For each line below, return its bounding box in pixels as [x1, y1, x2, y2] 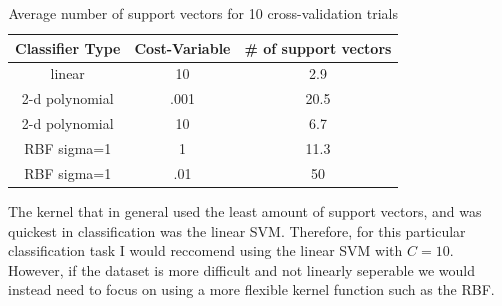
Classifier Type [15, 37, 121, 58]
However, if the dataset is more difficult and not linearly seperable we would [8, 259, 476, 280]
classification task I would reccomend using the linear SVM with [8, 240, 403, 261]
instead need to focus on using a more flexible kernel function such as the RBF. [8, 279, 495, 300]
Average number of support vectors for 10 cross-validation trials [8, 3, 398, 23]
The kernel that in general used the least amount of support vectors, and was [8, 200, 482, 221]
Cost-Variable [134, 37, 231, 58]
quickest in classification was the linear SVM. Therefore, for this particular [8, 220, 466, 241]
